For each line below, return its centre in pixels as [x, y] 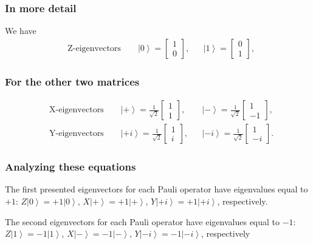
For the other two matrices [72, 81]
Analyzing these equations [71, 167]
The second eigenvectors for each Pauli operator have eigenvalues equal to [143, 221]
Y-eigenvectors [77, 134]
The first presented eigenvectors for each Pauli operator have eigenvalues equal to [156, 189]
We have [21, 31]
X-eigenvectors [77, 110]
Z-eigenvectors [94, 48]
